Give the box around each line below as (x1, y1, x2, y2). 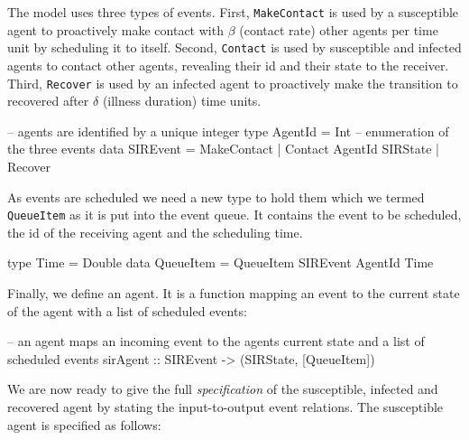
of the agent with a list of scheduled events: (7, 301, 247, 320)
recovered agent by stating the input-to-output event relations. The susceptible (7, 397, 444, 416)
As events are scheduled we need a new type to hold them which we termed (7, 187, 425, 206)
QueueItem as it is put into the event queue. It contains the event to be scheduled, (7, 205, 462, 224)
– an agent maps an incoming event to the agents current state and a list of (7, 332, 425, 351)
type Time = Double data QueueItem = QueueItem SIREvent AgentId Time (7, 253, 434, 272)
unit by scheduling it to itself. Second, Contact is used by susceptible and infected (7, 38, 462, 57)
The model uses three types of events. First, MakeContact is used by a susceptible (7, 3, 459, 21)
